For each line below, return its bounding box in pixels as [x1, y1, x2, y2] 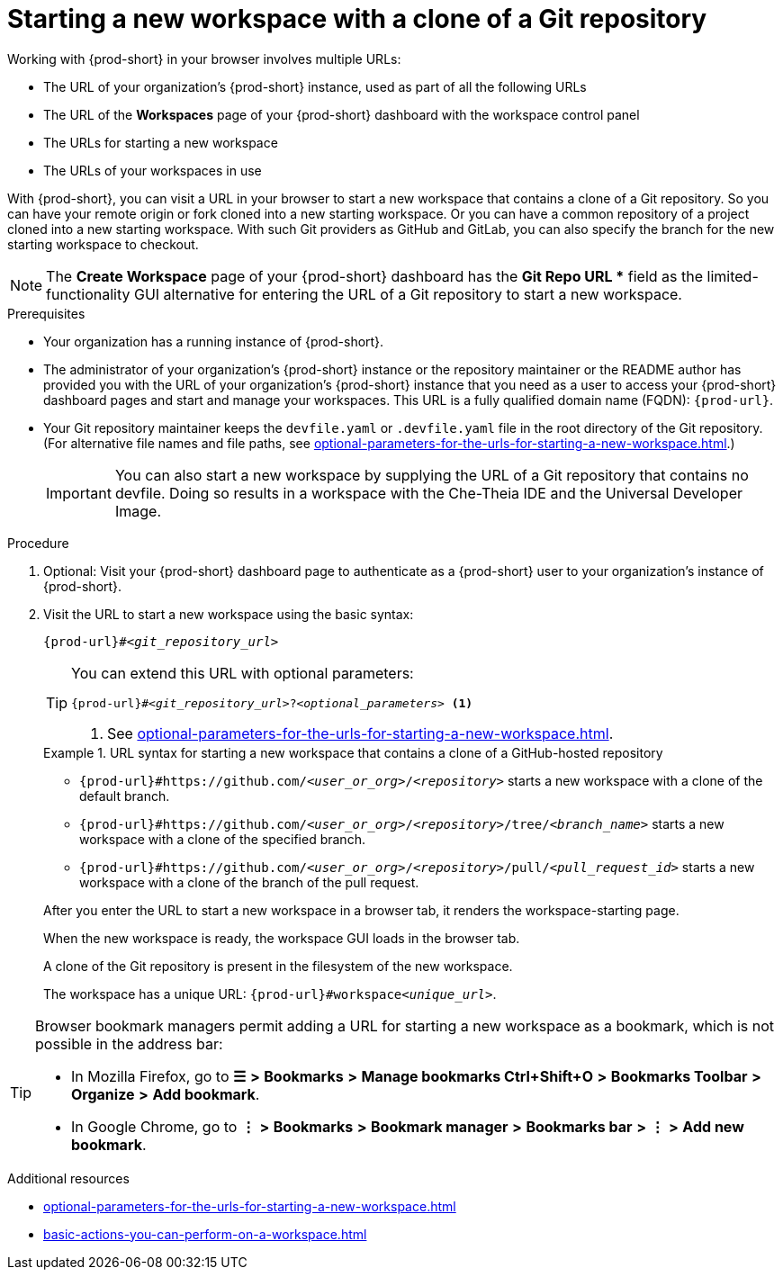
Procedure [7, 535, 69, 551]
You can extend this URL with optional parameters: [71, 663, 414, 682]
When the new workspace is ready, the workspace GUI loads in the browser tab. [43, 930, 520, 946]
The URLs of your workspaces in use [43, 162, 262, 178]
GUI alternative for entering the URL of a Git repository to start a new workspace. [133, 284, 682, 303]
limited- [706, 266, 759, 285]
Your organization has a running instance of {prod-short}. [43, 333, 384, 349]
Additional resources [7, 1170, 130, 1186]
